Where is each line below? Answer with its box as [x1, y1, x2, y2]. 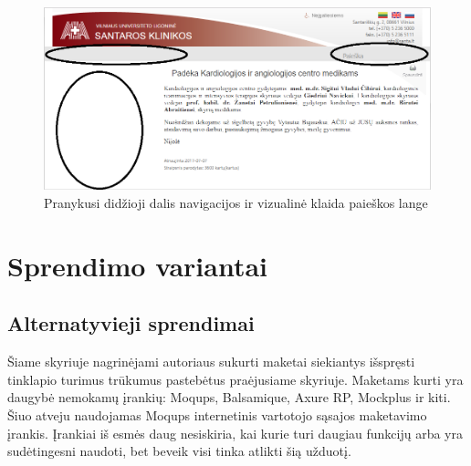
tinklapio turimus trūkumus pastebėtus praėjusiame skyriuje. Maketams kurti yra [7, 369, 464, 388]
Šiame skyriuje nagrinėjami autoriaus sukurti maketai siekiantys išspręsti [7, 352, 415, 371]
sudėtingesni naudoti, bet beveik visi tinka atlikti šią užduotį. [7, 441, 351, 461]
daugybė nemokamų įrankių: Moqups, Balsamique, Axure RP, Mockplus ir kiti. [7, 388, 451, 407]
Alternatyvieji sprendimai [7, 309, 255, 337]
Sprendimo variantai [7, 246, 267, 284]
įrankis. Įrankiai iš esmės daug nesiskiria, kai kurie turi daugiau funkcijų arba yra [7, 423, 463, 442]
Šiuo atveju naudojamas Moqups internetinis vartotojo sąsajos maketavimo [7, 405, 427, 424]
